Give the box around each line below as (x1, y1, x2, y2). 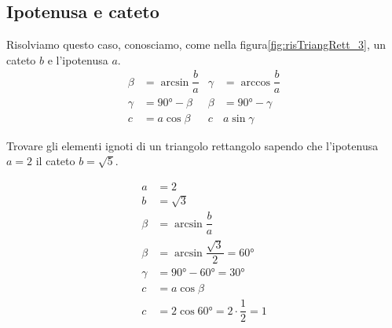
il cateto (35, 153, 75, 169)
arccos (240, 76, 270, 88)
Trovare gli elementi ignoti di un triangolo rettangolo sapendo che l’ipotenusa (6, 137, 379, 153)
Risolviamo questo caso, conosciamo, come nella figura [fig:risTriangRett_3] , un (6, 36, 387, 53)
